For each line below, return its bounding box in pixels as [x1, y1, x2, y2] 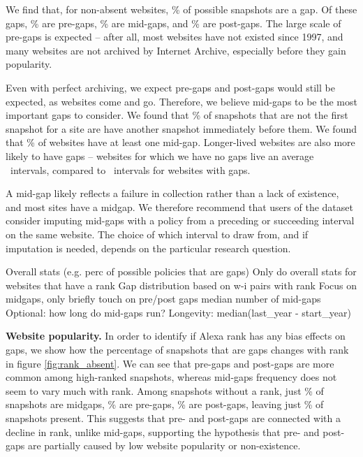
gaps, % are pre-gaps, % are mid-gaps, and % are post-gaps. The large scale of [6, 15, 341, 30]
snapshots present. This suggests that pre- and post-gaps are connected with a [6, 411, 341, 426]
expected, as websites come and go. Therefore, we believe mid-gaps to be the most [6, 94, 357, 108]
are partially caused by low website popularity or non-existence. [27, 438, 301, 453]
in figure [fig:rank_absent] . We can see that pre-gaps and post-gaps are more [6, 356, 334, 370]
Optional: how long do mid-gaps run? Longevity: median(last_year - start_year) [6, 305, 351, 319]
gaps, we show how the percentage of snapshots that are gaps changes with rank [6, 342, 349, 357]
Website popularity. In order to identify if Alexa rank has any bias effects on [6, 328, 346, 343]
